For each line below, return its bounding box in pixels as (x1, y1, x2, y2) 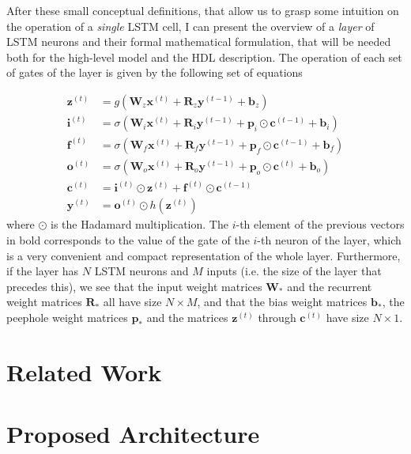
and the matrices (146, 309, 228, 326)
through (258, 309, 296, 326)
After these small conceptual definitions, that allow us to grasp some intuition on (6, 2, 399, 18)
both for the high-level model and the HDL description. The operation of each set (6, 48, 402, 65)
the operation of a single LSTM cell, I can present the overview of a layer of (6, 17, 375, 34)
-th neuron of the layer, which (257, 232, 402, 248)
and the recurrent (287, 278, 372, 294)
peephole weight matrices (6, 309, 128, 326)
